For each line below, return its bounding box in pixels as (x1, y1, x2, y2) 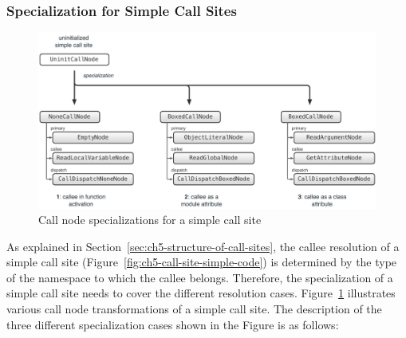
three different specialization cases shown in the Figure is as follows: (6, 316, 339, 332)
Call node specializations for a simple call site (38, 211, 262, 228)
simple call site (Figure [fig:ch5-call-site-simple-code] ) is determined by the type (6, 253, 397, 270)
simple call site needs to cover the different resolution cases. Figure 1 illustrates (6, 285, 396, 301)
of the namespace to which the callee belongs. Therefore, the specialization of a (6, 269, 393, 285)
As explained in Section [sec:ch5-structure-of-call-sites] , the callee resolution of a (6, 238, 400, 254)
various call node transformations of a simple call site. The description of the (6, 301, 382, 317)
